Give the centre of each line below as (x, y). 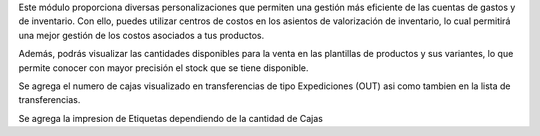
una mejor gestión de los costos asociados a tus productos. (141, 35)
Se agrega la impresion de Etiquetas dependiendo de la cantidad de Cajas (171, 118)
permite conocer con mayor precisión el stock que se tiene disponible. (163, 67)
